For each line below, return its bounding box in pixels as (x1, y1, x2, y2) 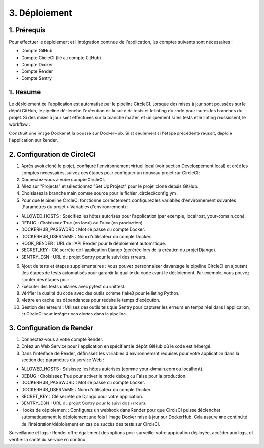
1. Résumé (9, 88, 41, 96)
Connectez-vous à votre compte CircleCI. (21, 177, 105, 182)
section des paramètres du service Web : (21, 357, 105, 363)
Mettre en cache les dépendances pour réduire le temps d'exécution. (21, 297, 161, 303)
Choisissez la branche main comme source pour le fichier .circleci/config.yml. (21, 190, 178, 196)
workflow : (9, 121, 30, 127)
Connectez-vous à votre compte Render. (21, 336, 104, 342)
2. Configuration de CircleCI (9, 150, 96, 158)
